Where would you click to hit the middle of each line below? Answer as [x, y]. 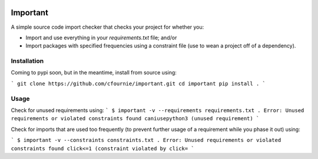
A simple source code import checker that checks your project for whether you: [107, 27]
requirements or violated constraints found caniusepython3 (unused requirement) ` [135, 119]
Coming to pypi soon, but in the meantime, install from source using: [94, 73]
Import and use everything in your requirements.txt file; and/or [101, 38]
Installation [27, 61]
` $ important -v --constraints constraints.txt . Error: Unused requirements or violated [146, 140]
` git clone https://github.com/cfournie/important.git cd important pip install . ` [138, 83]
